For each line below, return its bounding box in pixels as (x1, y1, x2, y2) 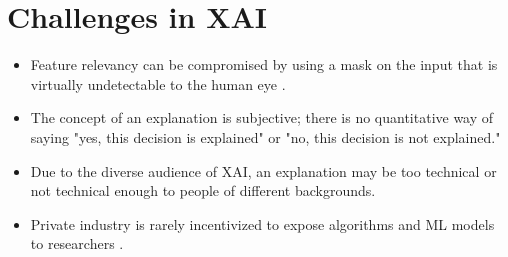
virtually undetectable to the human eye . (30, 73, 286, 94)
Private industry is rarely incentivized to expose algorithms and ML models (30, 213, 495, 234)
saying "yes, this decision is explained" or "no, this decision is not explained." (30, 126, 501, 147)
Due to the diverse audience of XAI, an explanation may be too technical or (30, 160, 497, 181)
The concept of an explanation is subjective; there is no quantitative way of (30, 107, 494, 128)
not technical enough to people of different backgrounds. (30, 180, 376, 201)
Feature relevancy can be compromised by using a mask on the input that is (30, 54, 498, 75)
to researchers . (30, 233, 124, 254)
